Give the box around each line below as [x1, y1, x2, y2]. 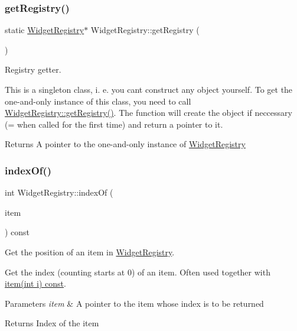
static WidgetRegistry [5, 24, 84, 36]
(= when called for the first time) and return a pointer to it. [5, 118, 223, 130]
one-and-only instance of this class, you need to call [5, 95, 191, 107]
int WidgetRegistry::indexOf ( [5, 186, 113, 199]
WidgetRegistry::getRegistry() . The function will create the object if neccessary [5, 106, 292, 119]
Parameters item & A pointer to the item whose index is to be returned [5, 297, 264, 309]
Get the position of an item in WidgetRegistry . [5, 245, 175, 258]
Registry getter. [5, 63, 61, 76]
